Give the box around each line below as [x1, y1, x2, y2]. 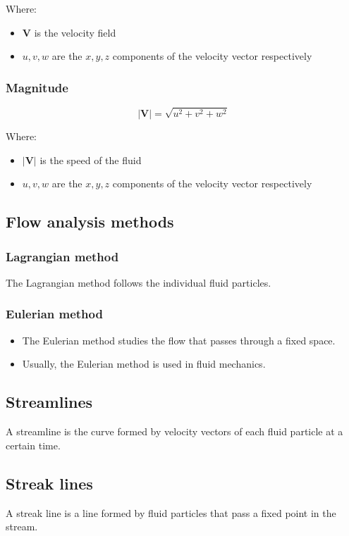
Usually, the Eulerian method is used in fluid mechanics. [22, 356, 266, 371]
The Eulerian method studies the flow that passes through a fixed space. [22, 332, 336, 347]
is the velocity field [34, 25, 116, 39]
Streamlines [6, 391, 93, 413]
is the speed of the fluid [39, 152, 142, 167]
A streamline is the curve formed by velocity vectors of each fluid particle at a [6, 424, 343, 439]
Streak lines [6, 472, 93, 494]
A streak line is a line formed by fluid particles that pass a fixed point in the [6, 505, 336, 520]
